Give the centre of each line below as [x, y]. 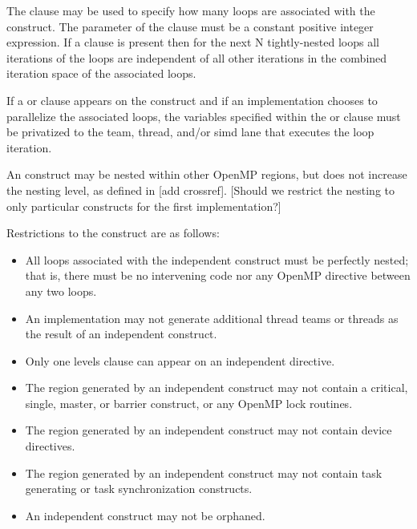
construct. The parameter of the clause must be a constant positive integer [190, 26]
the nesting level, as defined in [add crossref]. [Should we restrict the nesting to [201, 190]
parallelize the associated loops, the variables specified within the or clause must [204, 116]
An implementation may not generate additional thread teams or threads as [212, 318]
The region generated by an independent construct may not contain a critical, [217, 388]
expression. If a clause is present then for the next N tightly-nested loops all [193, 42]
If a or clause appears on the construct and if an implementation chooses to [192, 100]
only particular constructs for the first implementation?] [144, 206]
